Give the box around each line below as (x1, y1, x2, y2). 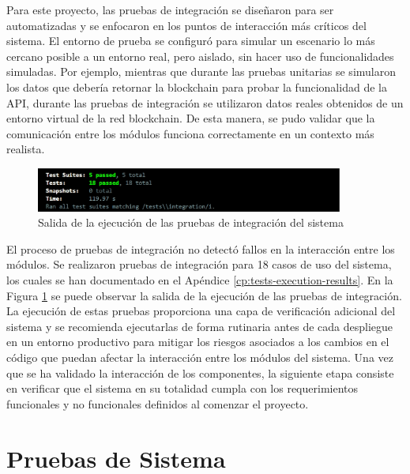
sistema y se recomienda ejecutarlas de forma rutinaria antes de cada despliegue (6, 318, 393, 334)
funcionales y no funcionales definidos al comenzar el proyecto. (6, 395, 309, 412)
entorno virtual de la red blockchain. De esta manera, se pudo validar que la (6, 110, 375, 126)
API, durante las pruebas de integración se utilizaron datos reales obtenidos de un (6, 94, 404, 111)
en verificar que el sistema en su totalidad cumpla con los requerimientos (6, 380, 359, 397)
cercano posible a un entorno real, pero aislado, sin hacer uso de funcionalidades (6, 47, 394, 64)
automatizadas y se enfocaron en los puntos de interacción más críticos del (6, 17, 367, 33)
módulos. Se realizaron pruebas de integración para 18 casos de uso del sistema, (6, 256, 392, 273)
